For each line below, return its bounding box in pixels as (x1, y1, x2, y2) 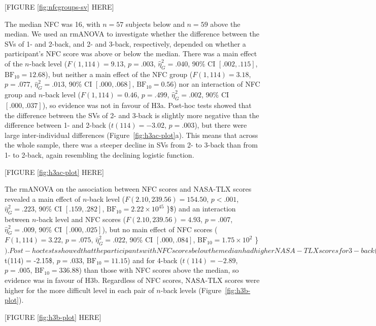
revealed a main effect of (5, 193, 81, 204)
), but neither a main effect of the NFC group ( (45, 68, 193, 79)
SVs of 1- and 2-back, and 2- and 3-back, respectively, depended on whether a (5, 38, 246, 49)
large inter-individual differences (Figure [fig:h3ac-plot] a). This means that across (5, 129, 258, 140)
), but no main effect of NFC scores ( (102, 224, 218, 234)
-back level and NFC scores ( (36, 214, 126, 225)
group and (5, 89, 37, 100)
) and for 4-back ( (127, 255, 183, 265)
